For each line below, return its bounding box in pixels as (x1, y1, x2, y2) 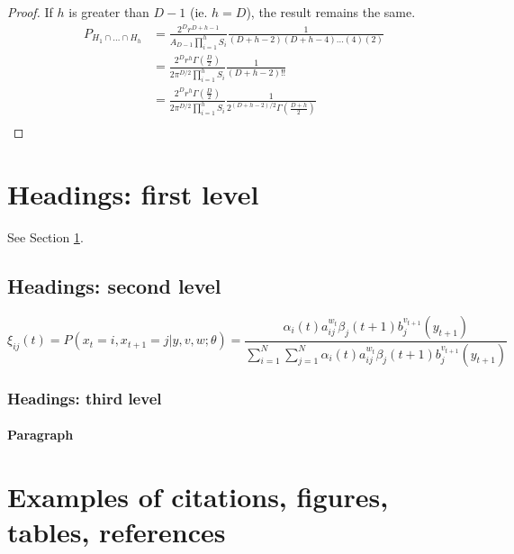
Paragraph (7, 425, 74, 444)
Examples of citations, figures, (7, 477, 389, 514)
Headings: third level (7, 386, 162, 409)
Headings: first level (7, 176, 259, 213)
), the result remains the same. (246, 3, 416, 21)
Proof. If (7, 3, 53, 21)
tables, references (7, 513, 226, 550)
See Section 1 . (7, 227, 84, 246)
